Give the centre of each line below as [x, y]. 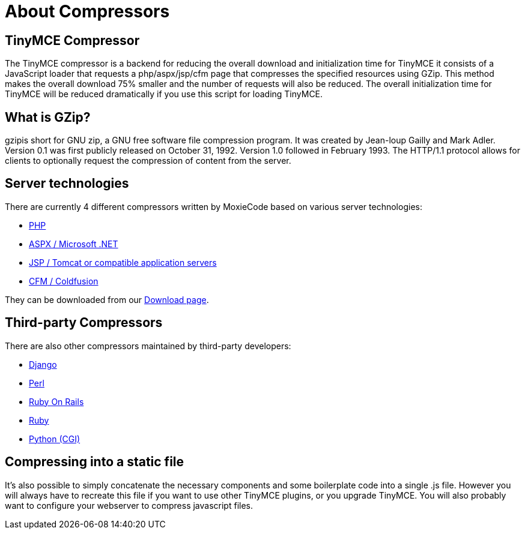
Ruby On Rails [56, 401]
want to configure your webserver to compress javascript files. [129, 505]
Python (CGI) [55, 439]
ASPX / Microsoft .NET [74, 244]
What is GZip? [48, 117]
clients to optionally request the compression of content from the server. [148, 161]
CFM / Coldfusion [64, 281]
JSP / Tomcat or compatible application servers [123, 262]
